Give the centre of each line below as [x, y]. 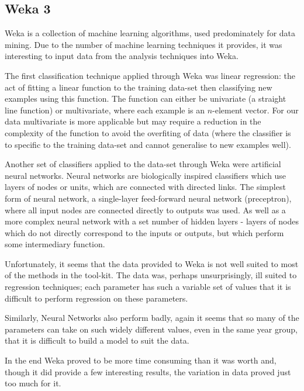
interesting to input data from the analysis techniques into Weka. [122, 56]
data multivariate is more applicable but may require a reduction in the [133, 121]
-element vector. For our [255, 110]
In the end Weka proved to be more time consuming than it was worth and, [141, 360]
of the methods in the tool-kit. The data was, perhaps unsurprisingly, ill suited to [151, 275]
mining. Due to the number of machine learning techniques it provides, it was [144, 44]
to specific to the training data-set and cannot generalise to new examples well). [148, 144]
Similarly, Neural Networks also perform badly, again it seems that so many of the [152, 318]
